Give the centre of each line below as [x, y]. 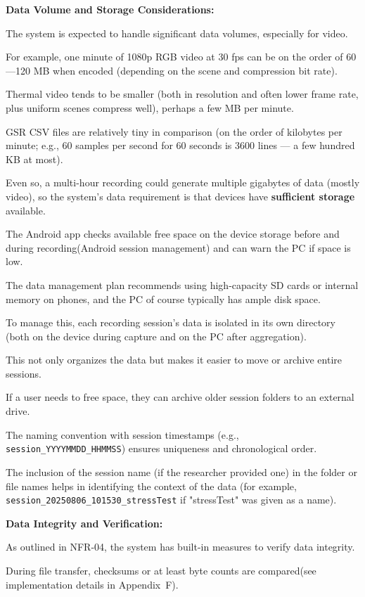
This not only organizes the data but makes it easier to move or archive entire [174, 360]
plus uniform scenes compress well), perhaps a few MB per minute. [150, 107]
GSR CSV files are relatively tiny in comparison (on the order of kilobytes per [174, 131]
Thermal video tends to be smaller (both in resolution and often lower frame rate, [182, 94]
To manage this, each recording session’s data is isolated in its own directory [171, 322]
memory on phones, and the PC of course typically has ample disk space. [163, 298]
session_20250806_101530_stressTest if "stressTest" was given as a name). [171, 500]
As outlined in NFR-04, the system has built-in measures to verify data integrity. [180, 547]
